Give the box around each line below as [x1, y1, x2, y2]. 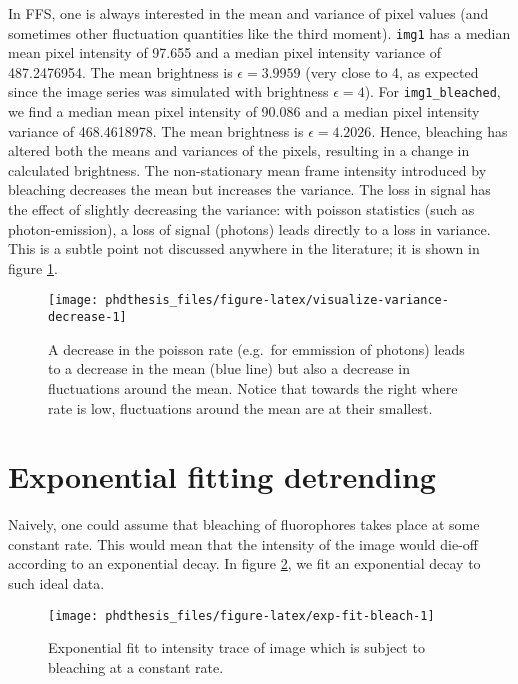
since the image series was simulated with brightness [8, 81, 329, 102]
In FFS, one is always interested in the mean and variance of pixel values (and [8, 3, 489, 23]
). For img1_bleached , [364, 81, 501, 102]
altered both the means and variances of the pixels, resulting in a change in [8, 140, 470, 161]
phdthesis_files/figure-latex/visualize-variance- [105, 293, 449, 308]
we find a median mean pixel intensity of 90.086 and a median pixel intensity [8, 101, 480, 122]
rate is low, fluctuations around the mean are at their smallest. [48, 397, 433, 418]
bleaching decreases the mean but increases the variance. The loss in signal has [8, 179, 491, 200]
